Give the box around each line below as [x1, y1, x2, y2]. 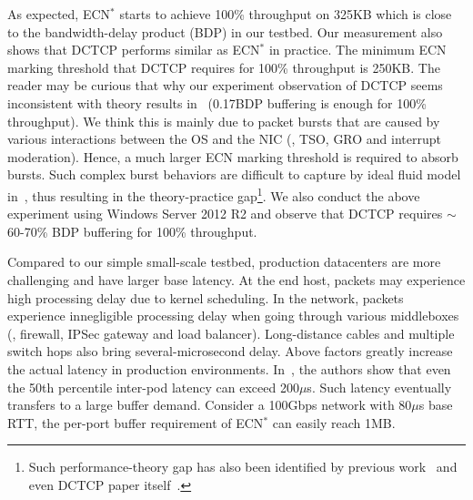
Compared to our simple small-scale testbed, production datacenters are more [7, 252, 441, 271]
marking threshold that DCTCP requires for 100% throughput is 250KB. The [7, 57, 440, 77]
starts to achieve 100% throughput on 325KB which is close [119, 5, 452, 23]
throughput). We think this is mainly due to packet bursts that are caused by [7, 111, 440, 130]
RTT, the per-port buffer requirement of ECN [7, 413, 264, 432]
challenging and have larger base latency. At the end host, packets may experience [7, 270, 466, 289]
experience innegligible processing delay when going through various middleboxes [7, 306, 459, 325]
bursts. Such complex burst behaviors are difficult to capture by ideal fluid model [7, 165, 461, 184]
